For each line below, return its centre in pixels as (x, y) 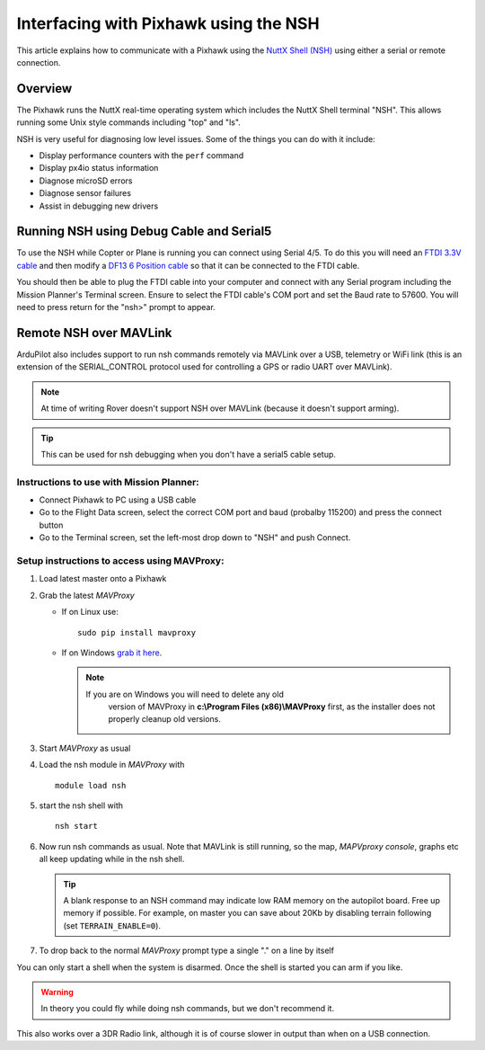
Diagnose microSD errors (86, 181)
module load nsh (91, 785)
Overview (44, 89)
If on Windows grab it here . (112, 653)
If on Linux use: (90, 612)
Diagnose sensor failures (85, 193)
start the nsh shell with (81, 805)
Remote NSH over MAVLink (94, 333)
